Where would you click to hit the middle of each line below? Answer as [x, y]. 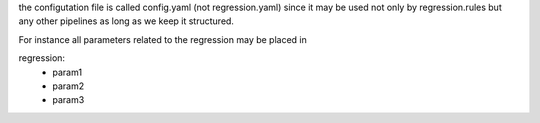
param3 [68, 100]
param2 [68, 86]
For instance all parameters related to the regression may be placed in [162, 39]
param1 [67, 72]
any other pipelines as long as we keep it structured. [126, 21]
